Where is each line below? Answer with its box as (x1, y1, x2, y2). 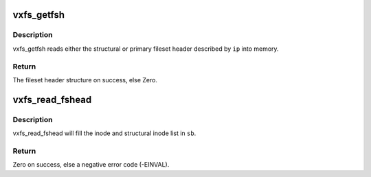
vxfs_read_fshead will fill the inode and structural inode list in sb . (12, 129, 196, 137)
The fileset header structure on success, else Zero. (12, 75, 158, 84)
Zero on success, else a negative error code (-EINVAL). (12, 161, 170, 169)
